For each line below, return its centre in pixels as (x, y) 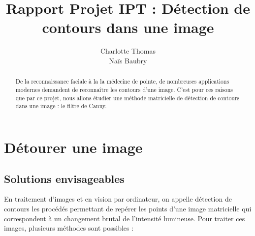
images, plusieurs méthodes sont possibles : (69, 228)
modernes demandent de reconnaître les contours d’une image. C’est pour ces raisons (124, 89)
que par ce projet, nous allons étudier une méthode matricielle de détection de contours (127, 98)
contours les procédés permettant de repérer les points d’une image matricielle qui (128, 208)
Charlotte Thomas (128, 51)
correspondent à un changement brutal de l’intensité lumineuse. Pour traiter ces (125, 218)
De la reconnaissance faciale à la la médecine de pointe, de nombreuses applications (122, 81)
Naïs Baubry (128, 60)
